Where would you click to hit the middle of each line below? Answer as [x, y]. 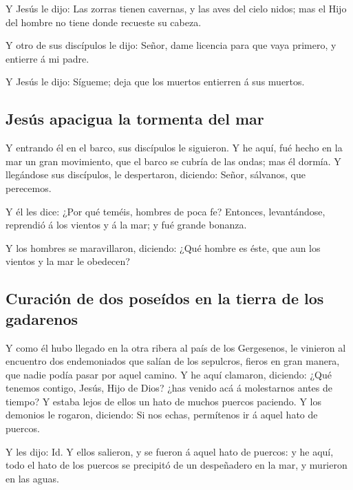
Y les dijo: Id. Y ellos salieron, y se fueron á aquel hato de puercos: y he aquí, [170, 451]
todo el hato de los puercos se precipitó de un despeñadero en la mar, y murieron [176, 465]
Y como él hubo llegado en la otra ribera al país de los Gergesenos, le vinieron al [176, 347]
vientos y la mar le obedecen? [68, 261]
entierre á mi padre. [47, 58]
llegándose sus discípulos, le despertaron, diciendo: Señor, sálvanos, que [156, 174]
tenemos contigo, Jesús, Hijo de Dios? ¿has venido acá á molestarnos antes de [169, 388]
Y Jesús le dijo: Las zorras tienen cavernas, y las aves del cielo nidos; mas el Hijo [176, 8]
